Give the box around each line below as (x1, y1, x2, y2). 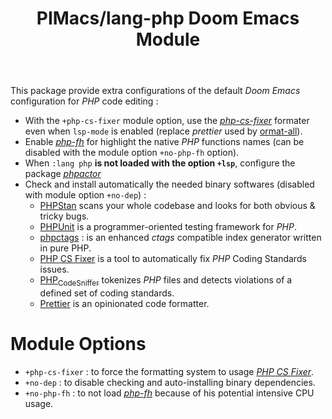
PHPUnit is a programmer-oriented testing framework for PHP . (39, 221, 297, 233)
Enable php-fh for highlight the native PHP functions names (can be (24, 136, 305, 148)
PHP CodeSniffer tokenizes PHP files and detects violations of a (39, 274, 293, 288)
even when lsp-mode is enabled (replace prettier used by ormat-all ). (24, 125, 303, 137)
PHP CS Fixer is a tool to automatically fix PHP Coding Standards (39, 253, 307, 265)
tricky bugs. (39, 210, 90, 222)
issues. (39, 263, 70, 276)
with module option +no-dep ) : (24, 189, 147, 201)
